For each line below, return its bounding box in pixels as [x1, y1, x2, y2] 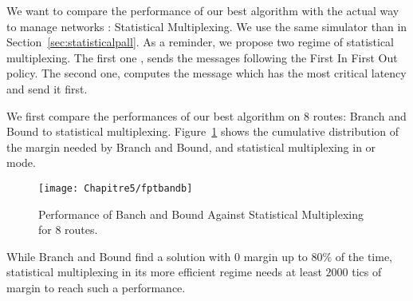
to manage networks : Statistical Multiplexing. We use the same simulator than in [6, 18, 407, 34]
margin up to [243, 248, 308, 264]
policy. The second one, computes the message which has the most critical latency [6, 65, 407, 81]
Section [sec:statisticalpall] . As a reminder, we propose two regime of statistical [6, 34, 395, 50]
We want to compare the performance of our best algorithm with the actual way [6, 2, 399, 18]
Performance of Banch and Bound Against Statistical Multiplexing [38, 205, 364, 222]
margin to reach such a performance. [6, 279, 186, 295]
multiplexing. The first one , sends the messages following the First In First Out [6, 49, 398, 65]
